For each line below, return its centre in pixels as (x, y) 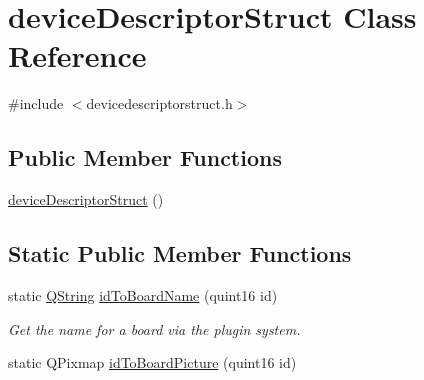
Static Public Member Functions (180, 253)
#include (36, 103)
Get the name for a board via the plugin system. (154, 328)
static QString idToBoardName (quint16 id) (143, 294)
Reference (77, 55)
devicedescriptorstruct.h (159, 103)
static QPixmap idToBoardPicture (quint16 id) (152, 362)
